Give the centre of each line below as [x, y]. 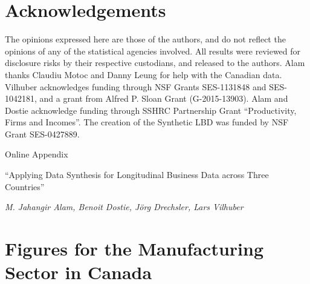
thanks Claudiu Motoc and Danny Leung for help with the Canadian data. [144, 74]
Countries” [25, 186]
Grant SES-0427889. [42, 134]
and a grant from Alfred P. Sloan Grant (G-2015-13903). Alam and [164, 98]
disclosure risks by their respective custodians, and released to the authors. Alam [155, 63]
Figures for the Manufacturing [134, 249]
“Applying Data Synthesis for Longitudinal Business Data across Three [137, 175]
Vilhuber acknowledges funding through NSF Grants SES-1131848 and [136, 86]
